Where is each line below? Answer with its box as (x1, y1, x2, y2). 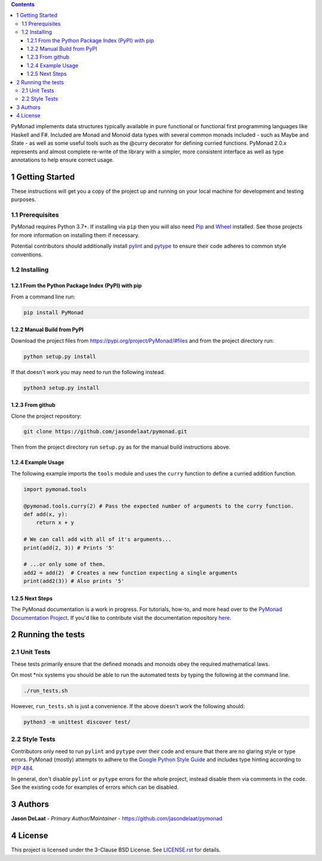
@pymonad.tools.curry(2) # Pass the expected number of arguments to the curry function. (23, 502, 295, 510)
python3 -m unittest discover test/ (23, 719, 131, 726)
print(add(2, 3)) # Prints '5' (23, 544, 116, 551)
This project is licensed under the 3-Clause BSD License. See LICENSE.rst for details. (11, 846, 221, 853)
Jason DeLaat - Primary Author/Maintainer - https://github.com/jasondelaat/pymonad (11, 815, 223, 822)
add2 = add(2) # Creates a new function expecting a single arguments (23, 569, 238, 576)
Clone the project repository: (11, 412, 82, 419)
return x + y (36, 519, 75, 526)
